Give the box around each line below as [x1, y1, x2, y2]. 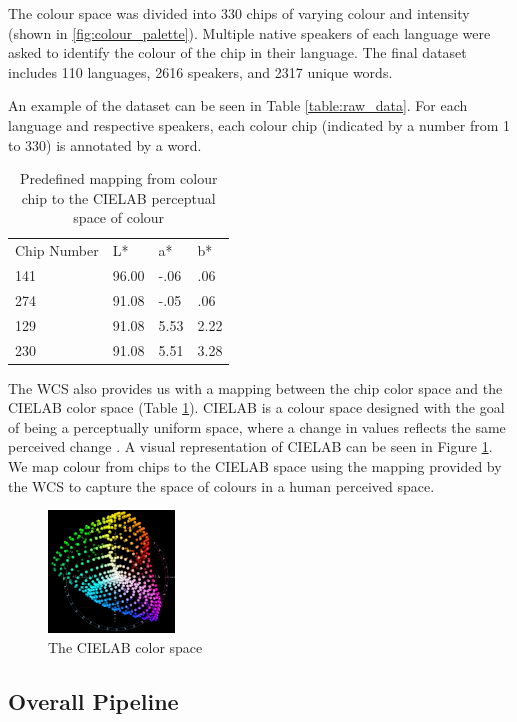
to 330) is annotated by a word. [8, 134, 202, 155]
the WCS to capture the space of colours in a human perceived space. [8, 475, 435, 496]
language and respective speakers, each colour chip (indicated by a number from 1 [8, 114, 511, 135]
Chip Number [15, 240, 99, 261]
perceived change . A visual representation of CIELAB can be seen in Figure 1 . [8, 436, 493, 457]
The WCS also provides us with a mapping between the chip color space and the [8, 377, 503, 398]
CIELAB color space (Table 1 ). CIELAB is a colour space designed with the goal [8, 397, 505, 418]
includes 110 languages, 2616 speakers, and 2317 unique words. [8, 61, 393, 82]
